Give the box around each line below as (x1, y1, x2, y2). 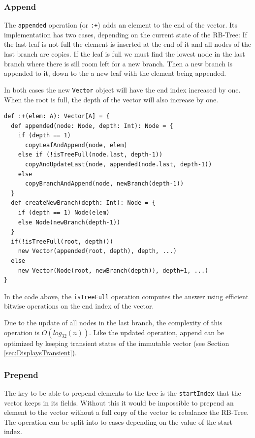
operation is (4, 327, 40, 337)
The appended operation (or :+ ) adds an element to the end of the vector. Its (4, 20, 237, 30)
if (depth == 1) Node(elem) (18, 209, 110, 217)
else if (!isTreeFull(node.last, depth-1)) (18, 151, 163, 158)
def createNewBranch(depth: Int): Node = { (11, 199, 156, 207)
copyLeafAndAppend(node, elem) (25, 141, 127, 149)
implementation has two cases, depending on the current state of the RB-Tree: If (4, 29, 247, 39)
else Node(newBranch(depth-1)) (18, 219, 121, 226)
